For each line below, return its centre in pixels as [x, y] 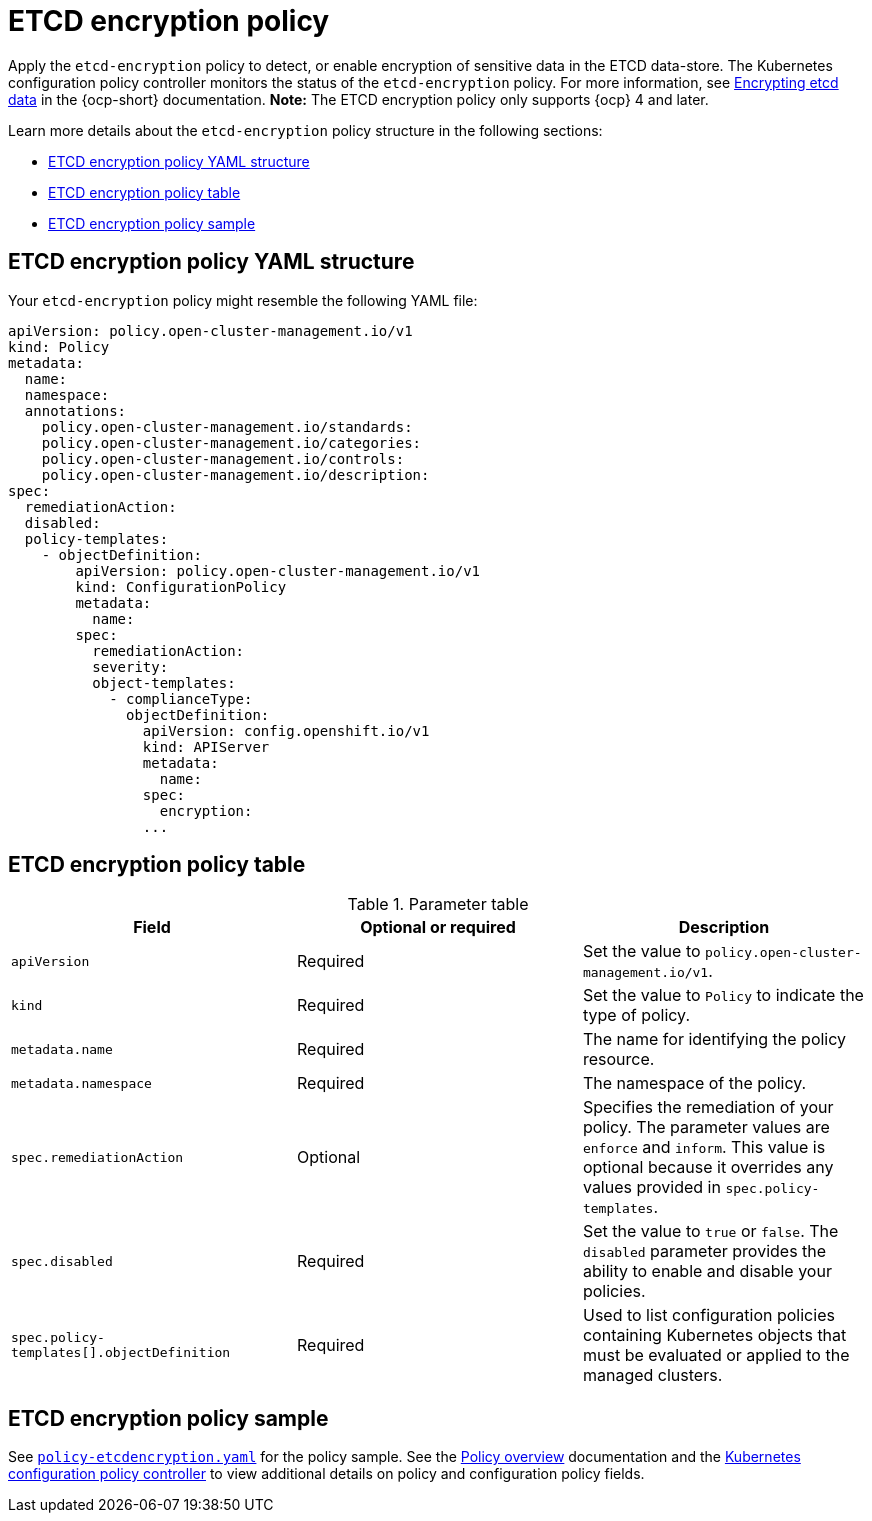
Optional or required [438, 927]
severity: [130, 666]
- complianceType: [181, 698]
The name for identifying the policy [714, 1039]
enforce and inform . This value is [704, 1147]
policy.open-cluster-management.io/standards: [227, 426]
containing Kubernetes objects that [714, 1335]
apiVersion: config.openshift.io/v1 [286, 730]
